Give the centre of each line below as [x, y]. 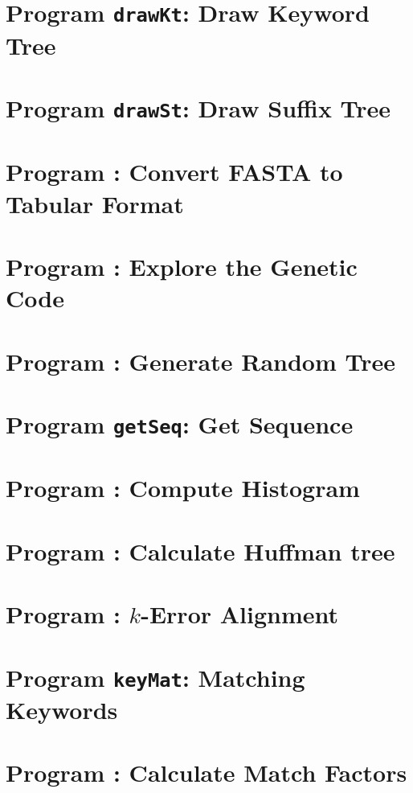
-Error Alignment [240, 614]
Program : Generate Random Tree [200, 361]
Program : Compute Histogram [183, 488]
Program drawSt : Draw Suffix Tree [198, 107]
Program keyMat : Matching [155, 677]
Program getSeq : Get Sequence [180, 423]
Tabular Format [95, 203]
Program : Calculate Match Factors [206, 772]
